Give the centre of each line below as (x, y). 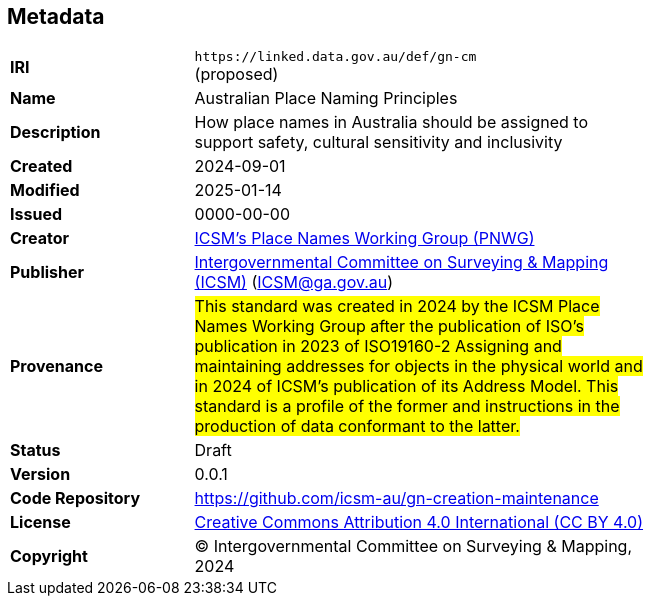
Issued (36, 214)
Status (35, 450)
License (40, 522)
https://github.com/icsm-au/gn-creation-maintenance (396, 498)
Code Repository (75, 498)
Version (40, 474)
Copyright (49, 556)
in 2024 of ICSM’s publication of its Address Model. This (406, 386)
